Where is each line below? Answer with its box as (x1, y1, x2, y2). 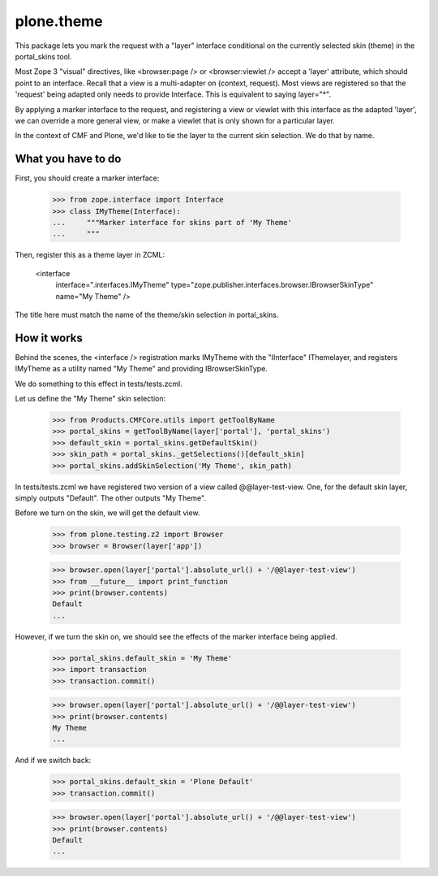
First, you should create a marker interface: (15, 173, 160, 183)
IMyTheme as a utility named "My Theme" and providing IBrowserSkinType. (15, 364, 268, 374)
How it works (15, 331, 83, 345)
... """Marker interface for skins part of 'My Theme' (52, 218, 292, 227)
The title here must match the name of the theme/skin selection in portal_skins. (15, 310, 279, 319)
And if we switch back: (15, 756, 92, 765)
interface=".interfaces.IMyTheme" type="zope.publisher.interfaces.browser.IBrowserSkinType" (55, 280, 374, 290)
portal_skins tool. (15, 51, 72, 61)
